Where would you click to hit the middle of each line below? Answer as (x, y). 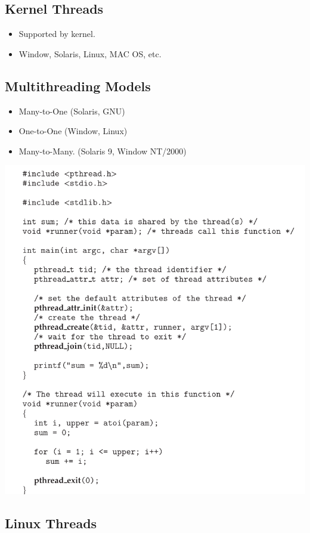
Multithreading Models (78, 86)
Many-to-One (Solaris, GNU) (72, 111)
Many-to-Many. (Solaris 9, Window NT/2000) (103, 151)
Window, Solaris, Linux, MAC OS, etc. (90, 53)
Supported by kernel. (57, 34)
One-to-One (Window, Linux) (73, 131)
